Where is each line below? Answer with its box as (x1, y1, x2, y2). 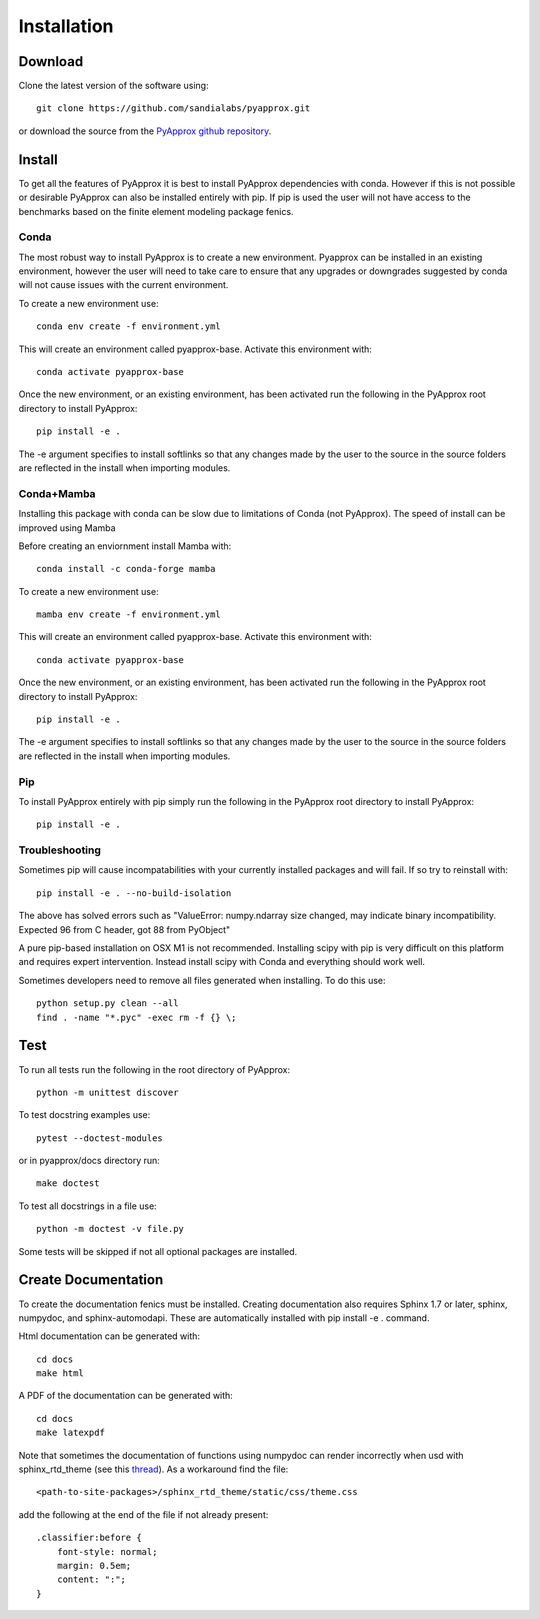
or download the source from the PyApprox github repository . (18, 125, 272, 137)
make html (36, 1368, 84, 1379)
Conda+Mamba (18, 486, 96, 500)
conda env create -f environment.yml (36, 321, 222, 332)
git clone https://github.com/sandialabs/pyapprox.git (36, 103, 311, 114)
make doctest (36, 1178, 100, 1189)
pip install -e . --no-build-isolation (36, 887, 232, 899)
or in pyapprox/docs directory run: (18, 1155, 160, 1167)
